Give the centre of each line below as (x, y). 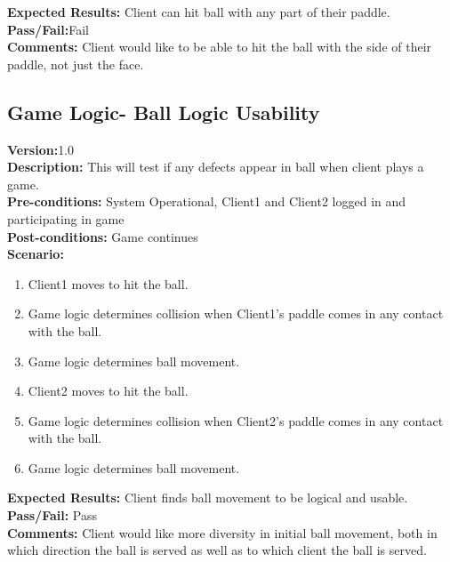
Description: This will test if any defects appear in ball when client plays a (216, 167)
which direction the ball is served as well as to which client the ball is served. (217, 550)
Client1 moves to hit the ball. (108, 283)
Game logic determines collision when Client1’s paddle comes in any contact (236, 313)
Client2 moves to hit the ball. (108, 391)
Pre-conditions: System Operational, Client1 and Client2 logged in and (207, 201)
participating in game (66, 218)
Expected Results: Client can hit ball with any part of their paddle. (199, 12)
